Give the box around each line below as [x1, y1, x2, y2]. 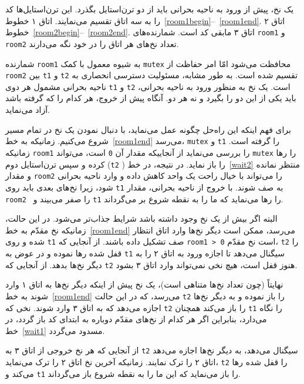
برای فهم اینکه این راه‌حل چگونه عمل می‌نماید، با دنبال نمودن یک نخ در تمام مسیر [5, 123, 291, 135]
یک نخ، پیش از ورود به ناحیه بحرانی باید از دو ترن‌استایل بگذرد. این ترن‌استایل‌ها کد [5, 3, 294, 15]
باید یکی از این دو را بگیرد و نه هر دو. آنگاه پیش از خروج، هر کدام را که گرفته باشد [5, 92, 296, 104]
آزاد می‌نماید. [5, 103, 50, 116]
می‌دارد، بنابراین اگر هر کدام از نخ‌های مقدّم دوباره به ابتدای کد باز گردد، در [5, 313, 267, 325]
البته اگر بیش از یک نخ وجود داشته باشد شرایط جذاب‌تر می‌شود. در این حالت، [5, 212, 278, 225]
